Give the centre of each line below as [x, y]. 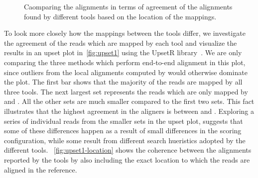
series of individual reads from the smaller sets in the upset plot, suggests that [124, 121]
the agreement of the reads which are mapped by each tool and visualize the [121, 43]
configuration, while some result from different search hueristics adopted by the [125, 140]
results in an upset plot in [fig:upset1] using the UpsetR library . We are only [123, 52]
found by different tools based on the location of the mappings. [120, 16]
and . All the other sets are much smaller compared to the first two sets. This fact [129, 101]
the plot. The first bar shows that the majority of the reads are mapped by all [123, 82]
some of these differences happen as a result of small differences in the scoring [123, 131]
